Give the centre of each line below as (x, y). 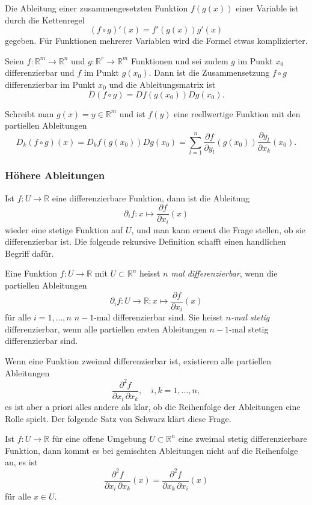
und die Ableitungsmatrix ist (162, 84)
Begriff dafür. (29, 253)
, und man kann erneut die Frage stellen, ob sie (218, 229)
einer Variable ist (267, 8)
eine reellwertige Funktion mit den (237, 113)
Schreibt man (29, 113)
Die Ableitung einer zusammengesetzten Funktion (96, 8)
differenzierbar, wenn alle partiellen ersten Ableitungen (106, 329)
